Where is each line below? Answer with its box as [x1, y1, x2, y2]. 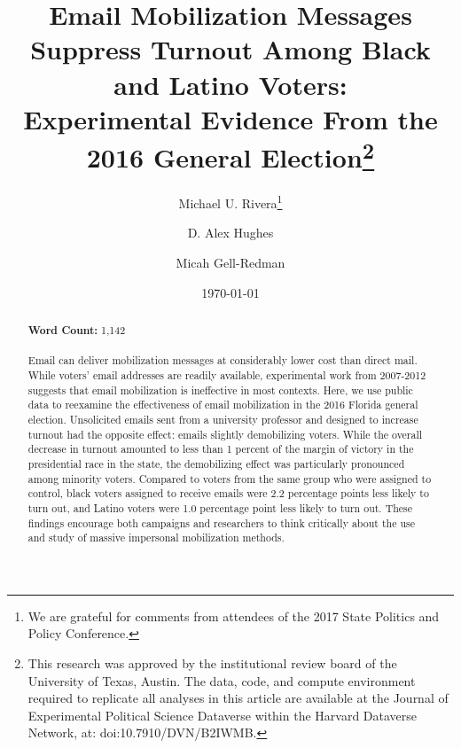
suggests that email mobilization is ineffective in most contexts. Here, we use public [27, 382, 413, 397]
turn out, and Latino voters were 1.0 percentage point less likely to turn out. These [27, 500, 413, 515]
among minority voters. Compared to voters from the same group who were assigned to [27, 471, 432, 486]
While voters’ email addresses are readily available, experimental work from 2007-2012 [27, 368, 426, 382]
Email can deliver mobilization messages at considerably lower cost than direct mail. [27, 353, 418, 368]
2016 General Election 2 [86, 135, 375, 175]
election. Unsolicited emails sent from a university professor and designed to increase [27, 411, 418, 426]
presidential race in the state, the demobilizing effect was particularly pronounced [27, 456, 405, 471]
